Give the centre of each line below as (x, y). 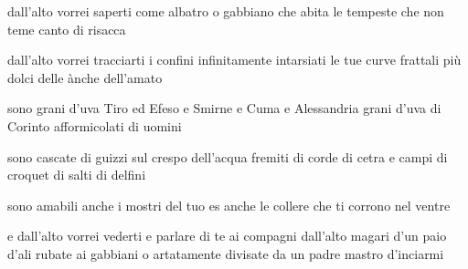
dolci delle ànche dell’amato (85, 77)
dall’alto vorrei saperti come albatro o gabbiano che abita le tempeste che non (226, 11)
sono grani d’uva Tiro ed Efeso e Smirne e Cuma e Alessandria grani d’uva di (224, 108)
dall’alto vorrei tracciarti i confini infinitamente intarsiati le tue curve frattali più (234, 60)
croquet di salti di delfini (77, 175)
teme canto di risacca (67, 29)
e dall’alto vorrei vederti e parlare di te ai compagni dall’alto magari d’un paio (227, 236)
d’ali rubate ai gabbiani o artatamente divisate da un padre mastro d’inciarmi (226, 253)
